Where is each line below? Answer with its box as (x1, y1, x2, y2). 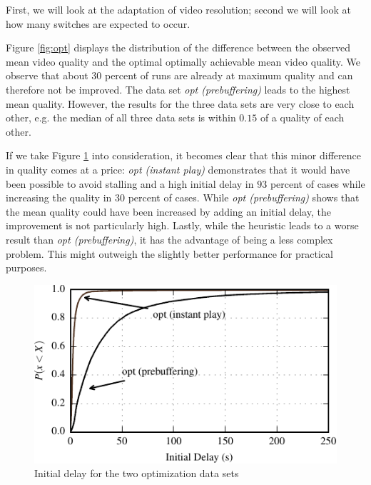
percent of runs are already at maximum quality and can (104, 68, 353, 83)
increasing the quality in (6, 190, 112, 205)
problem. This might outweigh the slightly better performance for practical (6, 246, 333, 261)
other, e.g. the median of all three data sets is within (6, 110, 236, 125)
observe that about (6, 68, 88, 83)
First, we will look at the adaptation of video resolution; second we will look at (6, 2, 351, 16)
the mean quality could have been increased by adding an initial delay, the (6, 204, 331, 219)
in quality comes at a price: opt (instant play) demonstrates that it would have (6, 161, 350, 176)
